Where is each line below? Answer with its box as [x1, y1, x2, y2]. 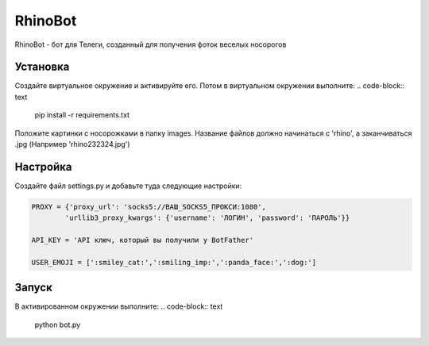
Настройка [14, 160, 72, 174]
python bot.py [34, 320, 81, 329]
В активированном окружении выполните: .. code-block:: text [14, 302, 223, 311]
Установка [14, 60, 70, 74]
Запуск [14, 281, 53, 294]
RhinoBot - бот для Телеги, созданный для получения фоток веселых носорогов [14, 40, 287, 49]
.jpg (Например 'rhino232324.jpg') [14, 140, 130, 149]
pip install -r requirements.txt [34, 110, 130, 120]
